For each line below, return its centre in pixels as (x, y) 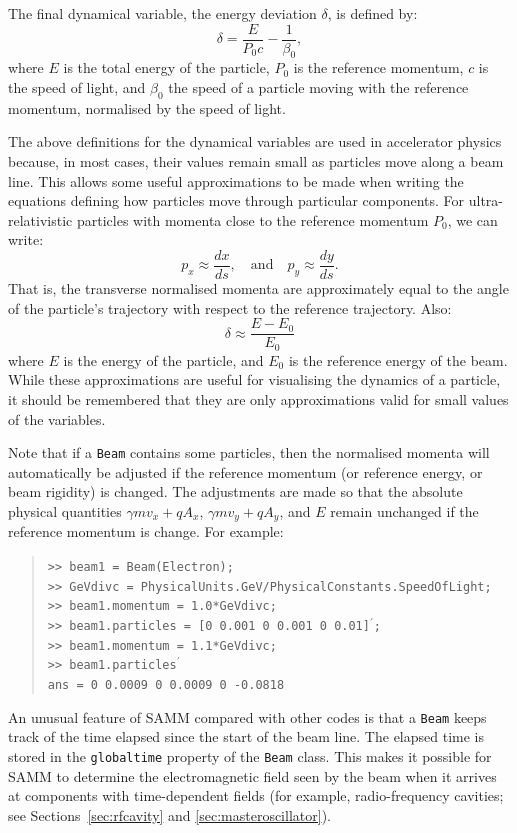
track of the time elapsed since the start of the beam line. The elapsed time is (246, 736)
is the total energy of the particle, (166, 67)
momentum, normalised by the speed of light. (147, 107)
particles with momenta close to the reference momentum (252, 219)
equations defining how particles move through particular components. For (236, 200)
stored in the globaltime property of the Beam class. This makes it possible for (250, 755)
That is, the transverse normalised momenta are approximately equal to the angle (258, 288)
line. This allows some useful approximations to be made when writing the (236, 180)
